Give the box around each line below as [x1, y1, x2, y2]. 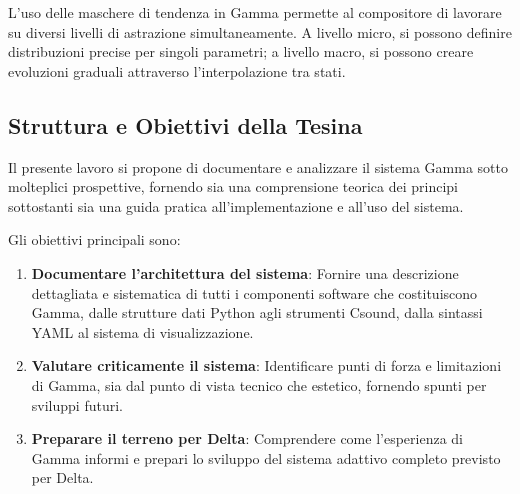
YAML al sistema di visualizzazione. [31, 321, 254, 342]
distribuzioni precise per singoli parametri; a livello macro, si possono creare [8, 41, 474, 62]
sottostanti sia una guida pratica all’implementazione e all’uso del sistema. [8, 195, 464, 216]
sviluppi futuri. [31, 394, 123, 415]
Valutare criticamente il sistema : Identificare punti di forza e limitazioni [31, 355, 502, 376]
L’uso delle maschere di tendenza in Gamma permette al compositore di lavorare [8, 2, 502, 22]
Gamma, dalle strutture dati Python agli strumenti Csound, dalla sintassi [31, 302, 483, 323]
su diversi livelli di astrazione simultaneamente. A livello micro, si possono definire [8, 21, 512, 42]
